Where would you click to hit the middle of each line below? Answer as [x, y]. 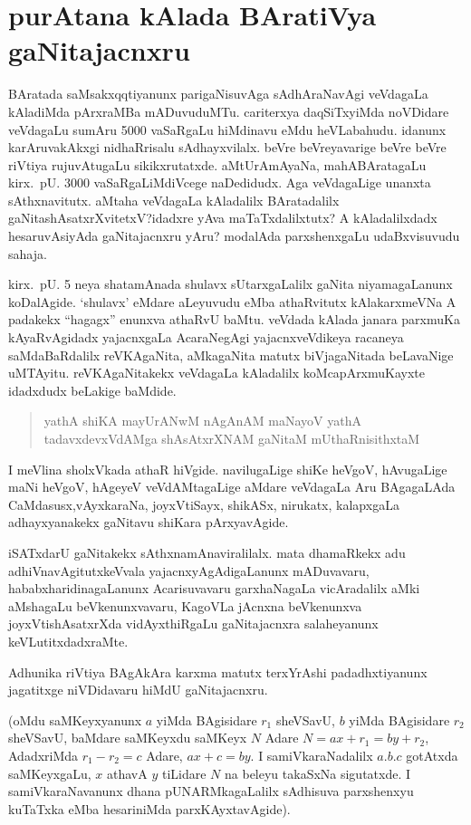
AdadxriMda [43, 755]
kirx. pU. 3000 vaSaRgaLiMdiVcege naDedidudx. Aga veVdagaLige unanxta [220, 182]
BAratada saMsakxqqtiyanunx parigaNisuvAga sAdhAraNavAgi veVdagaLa [218, 94]
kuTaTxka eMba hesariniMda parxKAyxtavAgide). [149, 808]
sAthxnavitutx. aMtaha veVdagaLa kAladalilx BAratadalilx [174, 200]
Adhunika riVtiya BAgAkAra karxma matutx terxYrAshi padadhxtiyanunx [218, 672]
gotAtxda [432, 755]
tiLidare [184, 773]
